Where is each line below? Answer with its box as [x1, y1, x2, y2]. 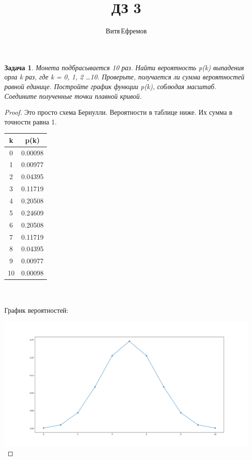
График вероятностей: [4, 305, 69, 315]
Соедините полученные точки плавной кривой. [4, 91, 142, 101]
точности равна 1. [4, 116, 57, 126]
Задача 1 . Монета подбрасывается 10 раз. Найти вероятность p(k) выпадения [4, 62, 244, 72]
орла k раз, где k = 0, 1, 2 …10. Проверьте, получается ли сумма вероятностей [4, 72, 245, 82]
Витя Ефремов [105, 26, 147, 36]
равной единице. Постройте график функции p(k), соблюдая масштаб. [4, 81, 217, 91]
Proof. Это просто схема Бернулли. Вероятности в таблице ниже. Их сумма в [4, 107, 233, 117]
